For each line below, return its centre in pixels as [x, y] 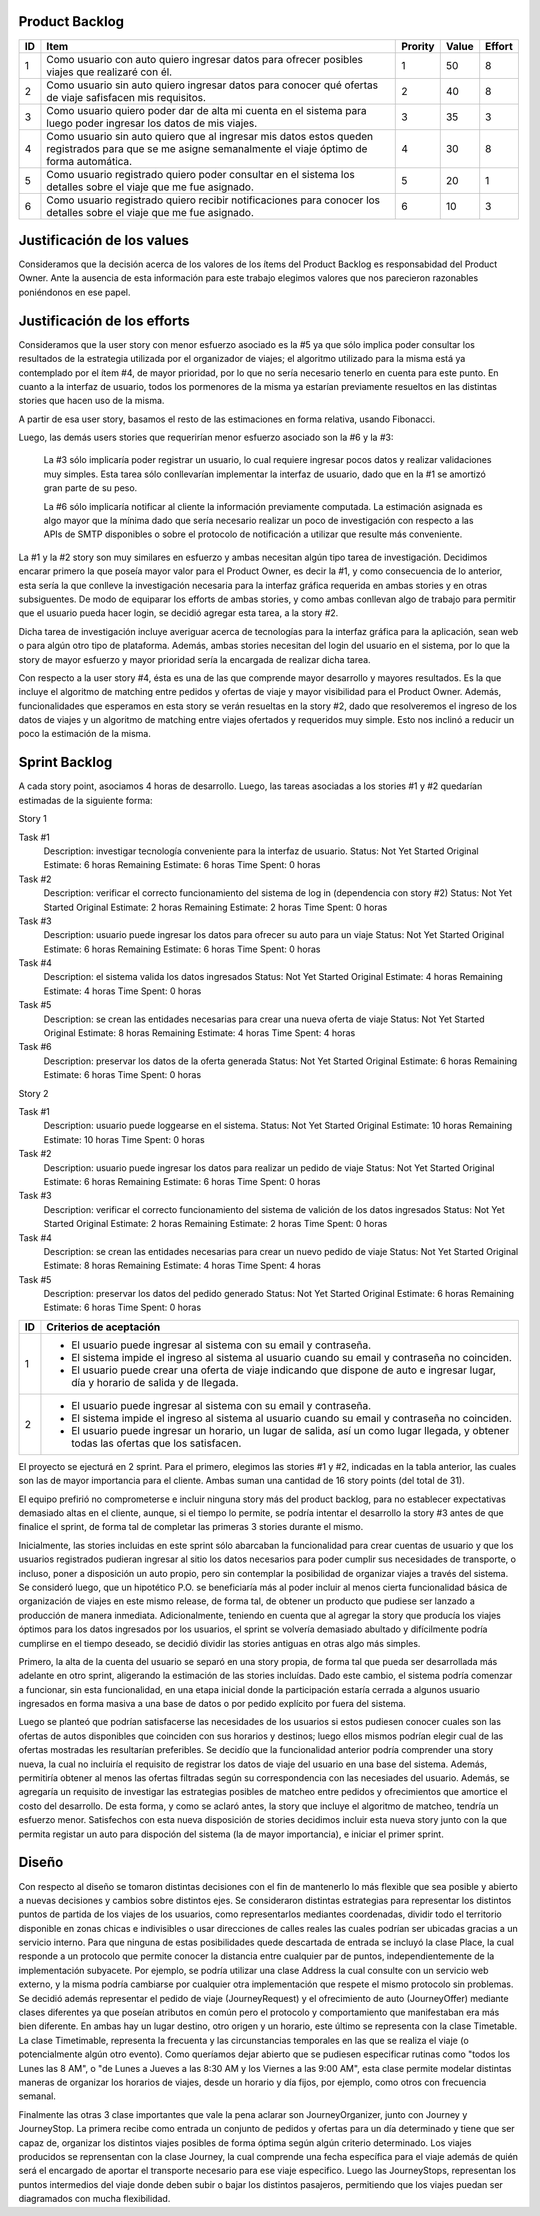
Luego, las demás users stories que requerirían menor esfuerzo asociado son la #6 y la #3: [206, 437]
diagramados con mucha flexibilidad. [94, 2199]
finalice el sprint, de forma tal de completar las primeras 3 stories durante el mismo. [191, 1527]
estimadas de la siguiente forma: [86, 800]
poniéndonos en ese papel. [74, 292]
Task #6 [35, 1047]
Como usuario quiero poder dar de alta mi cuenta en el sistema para [206, 110]
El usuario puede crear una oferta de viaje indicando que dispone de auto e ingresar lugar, [284, 1370]
